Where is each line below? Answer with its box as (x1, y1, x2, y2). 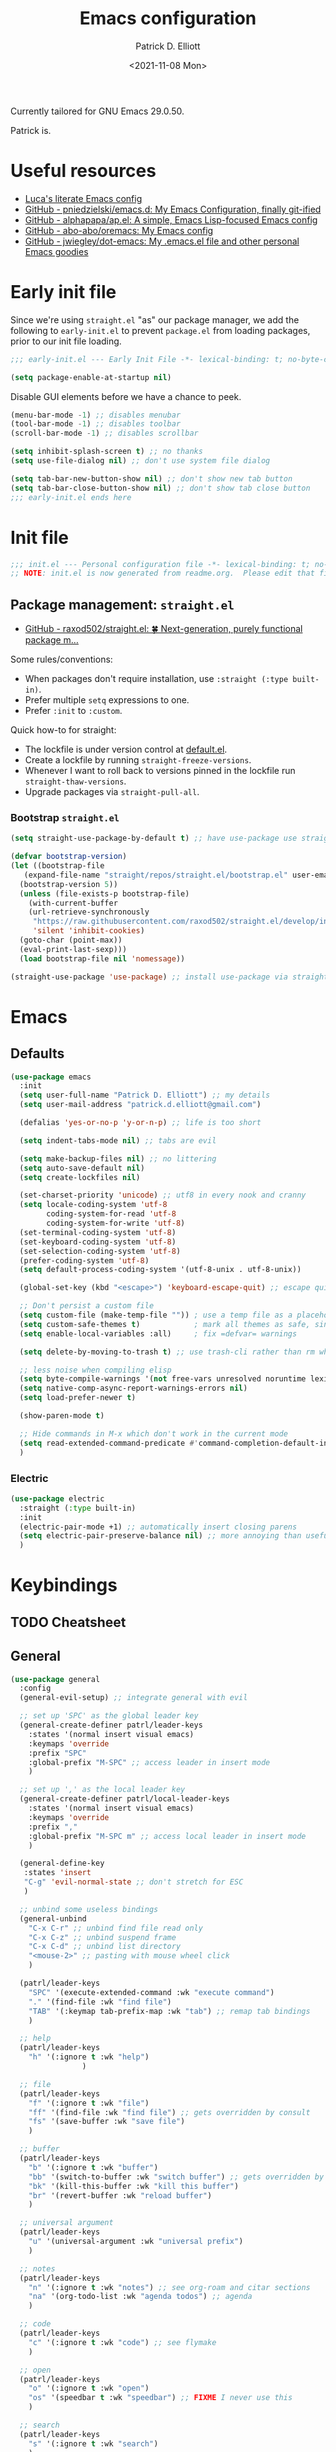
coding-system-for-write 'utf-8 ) (46, 1218, 186, 1229)
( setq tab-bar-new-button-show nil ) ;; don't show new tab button (10, 473, 293, 484)
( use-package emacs (10, 1072, 92, 1082)
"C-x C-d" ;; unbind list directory (28, 1942, 182, 1952)
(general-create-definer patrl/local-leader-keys (19, 1794, 230, 1804)
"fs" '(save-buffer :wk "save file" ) (28, 2117, 186, 2127)
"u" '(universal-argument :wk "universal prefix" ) (28, 2237, 244, 2247)
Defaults (10, 1045, 65, 1062)
